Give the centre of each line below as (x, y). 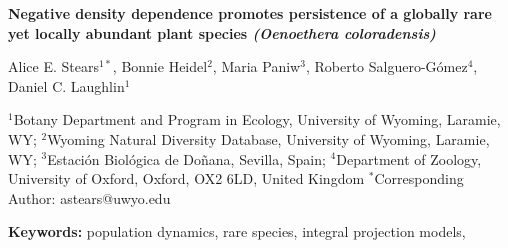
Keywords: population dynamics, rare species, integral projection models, (237, 231)
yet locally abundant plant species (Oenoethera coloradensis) (222, 32)
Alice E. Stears (53, 66)
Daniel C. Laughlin (66, 85)
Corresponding (419, 178)
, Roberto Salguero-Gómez (386, 66)
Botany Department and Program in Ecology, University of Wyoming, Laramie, (257, 119)
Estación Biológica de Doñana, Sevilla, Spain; (186, 158)
